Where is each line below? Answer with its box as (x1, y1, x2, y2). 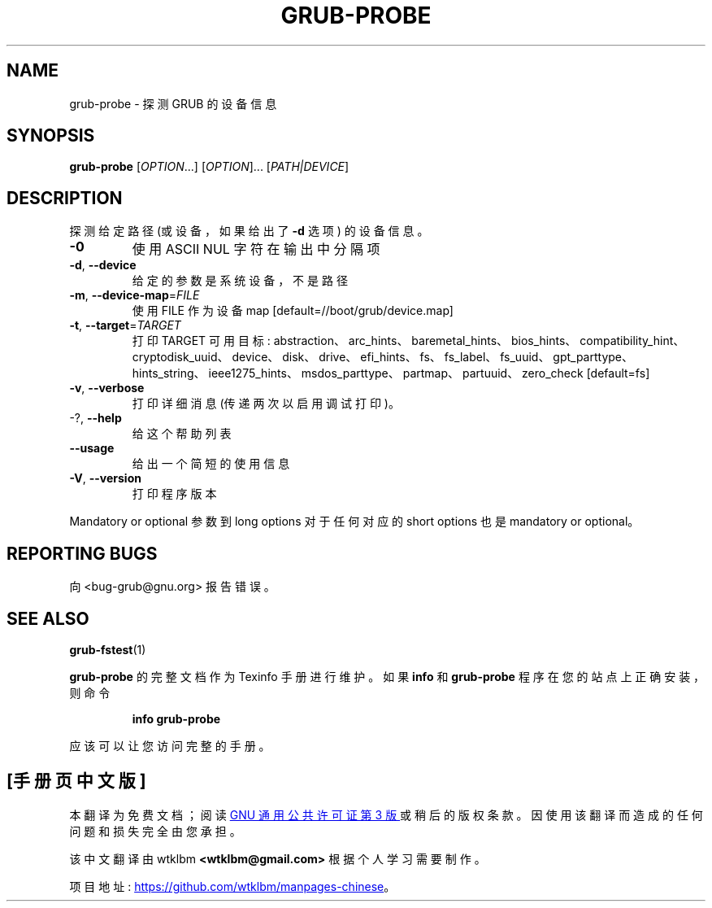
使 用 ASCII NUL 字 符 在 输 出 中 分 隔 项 (132, 241, 380, 258)
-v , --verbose (69, 381, 145, 395)
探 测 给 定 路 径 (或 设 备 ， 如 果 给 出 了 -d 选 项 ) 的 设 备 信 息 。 (69, 224, 429, 238)
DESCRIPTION (7, 187, 123, 208)
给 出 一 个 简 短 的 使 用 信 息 (132, 456, 290, 471)
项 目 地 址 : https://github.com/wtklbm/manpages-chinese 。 (69, 879, 396, 893)
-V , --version (69, 471, 141, 486)
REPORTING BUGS (7, 543, 158, 564)
